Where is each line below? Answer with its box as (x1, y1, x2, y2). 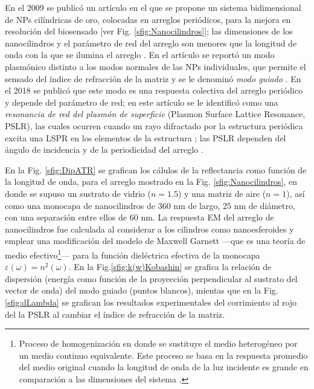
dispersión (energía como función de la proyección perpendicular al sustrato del (5, 272, 298, 285)
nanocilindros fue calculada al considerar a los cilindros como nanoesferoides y (5, 222, 294, 235)
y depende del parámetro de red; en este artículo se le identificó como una (5, 95, 278, 108)
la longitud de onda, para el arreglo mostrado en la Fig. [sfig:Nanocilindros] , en (5, 175, 298, 188)
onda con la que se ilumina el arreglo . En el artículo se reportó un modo (5, 48, 275, 61)
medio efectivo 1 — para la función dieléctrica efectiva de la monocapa (5, 246, 260, 261)
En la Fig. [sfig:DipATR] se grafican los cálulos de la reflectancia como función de (5, 163, 307, 176)
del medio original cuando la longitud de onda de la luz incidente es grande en (19, 361, 309, 373)
